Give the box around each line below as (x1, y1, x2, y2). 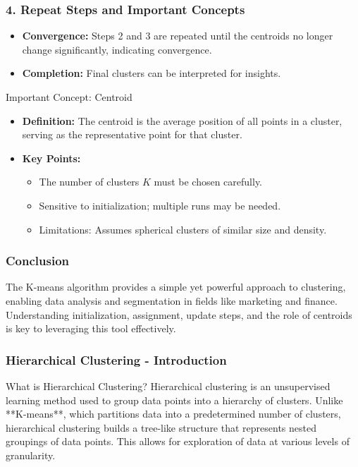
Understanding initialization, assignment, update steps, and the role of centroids (6, 307, 352, 322)
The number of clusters (39, 174, 140, 189)
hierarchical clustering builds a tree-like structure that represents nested (6, 420, 316, 435)
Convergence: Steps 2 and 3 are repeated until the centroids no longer (22, 28, 333, 43)
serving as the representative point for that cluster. (22, 127, 242, 142)
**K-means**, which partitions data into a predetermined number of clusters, (6, 406, 341, 421)
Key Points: (22, 150, 81, 165)
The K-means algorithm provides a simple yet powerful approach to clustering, (6, 279, 346, 294)
